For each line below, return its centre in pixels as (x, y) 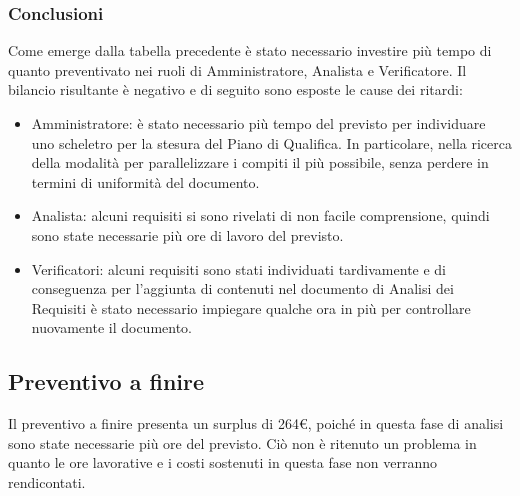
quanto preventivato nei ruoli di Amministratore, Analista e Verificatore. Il (237, 69)
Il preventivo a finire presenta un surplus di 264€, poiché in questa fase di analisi (256, 423)
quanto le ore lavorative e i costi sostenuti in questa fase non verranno (223, 462)
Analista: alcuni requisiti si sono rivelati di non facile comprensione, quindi (260, 215)
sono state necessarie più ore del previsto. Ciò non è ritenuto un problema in (242, 442)
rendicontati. (47, 481)
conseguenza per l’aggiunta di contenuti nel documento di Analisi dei (242, 288)
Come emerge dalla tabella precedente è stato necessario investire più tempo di (250, 50)
